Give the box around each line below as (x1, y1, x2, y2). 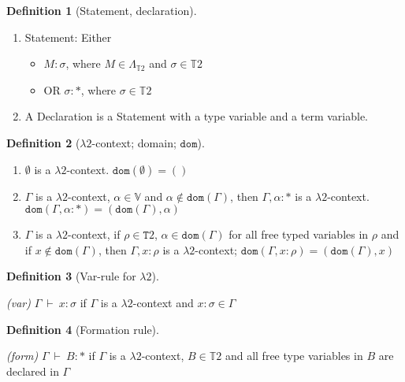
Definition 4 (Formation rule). (6, 321, 159, 337)
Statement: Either (24, 28, 112, 45)
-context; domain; (91, 134, 176, 150)
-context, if (68, 226, 121, 243)
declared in (6, 362, 59, 379)
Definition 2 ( (6, 134, 80, 150)
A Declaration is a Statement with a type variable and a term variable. (24, 108, 368, 124)
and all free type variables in (225, 347, 363, 364)
